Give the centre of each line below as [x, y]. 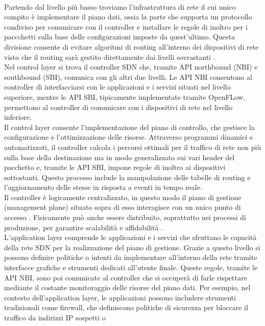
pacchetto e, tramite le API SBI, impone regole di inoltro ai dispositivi [115, 167]
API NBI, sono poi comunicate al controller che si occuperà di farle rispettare [126, 277]
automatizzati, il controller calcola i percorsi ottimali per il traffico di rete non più [133, 147]
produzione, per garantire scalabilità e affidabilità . [84, 227]
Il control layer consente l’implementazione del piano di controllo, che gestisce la [129, 127]
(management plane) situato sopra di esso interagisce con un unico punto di [123, 207]
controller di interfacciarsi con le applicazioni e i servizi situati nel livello [117, 87]
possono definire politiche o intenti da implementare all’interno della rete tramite [131, 257]
